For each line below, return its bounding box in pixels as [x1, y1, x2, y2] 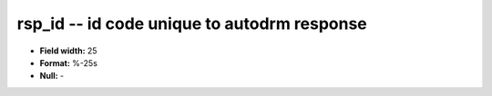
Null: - [39, 71, 65, 82]
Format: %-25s [39, 57, 97, 68]
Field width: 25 [39, 45, 97, 56]
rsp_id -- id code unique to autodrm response [16, 14, 368, 34]
